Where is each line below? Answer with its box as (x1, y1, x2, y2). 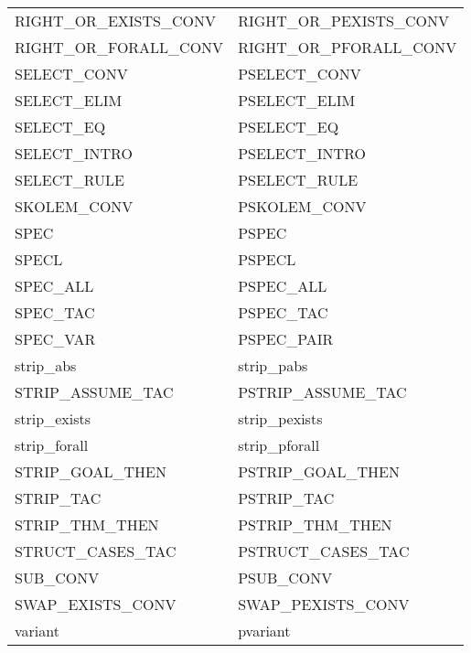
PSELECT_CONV (238, 63, 361, 84)
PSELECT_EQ (238, 116, 339, 137)
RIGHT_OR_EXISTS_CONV (15, 10, 216, 31)
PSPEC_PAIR (238, 328, 334, 349)
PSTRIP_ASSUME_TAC (238, 381, 407, 402)
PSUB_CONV (238, 567, 333, 588)
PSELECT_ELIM (238, 90, 356, 111)
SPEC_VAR (15, 328, 96, 349)
